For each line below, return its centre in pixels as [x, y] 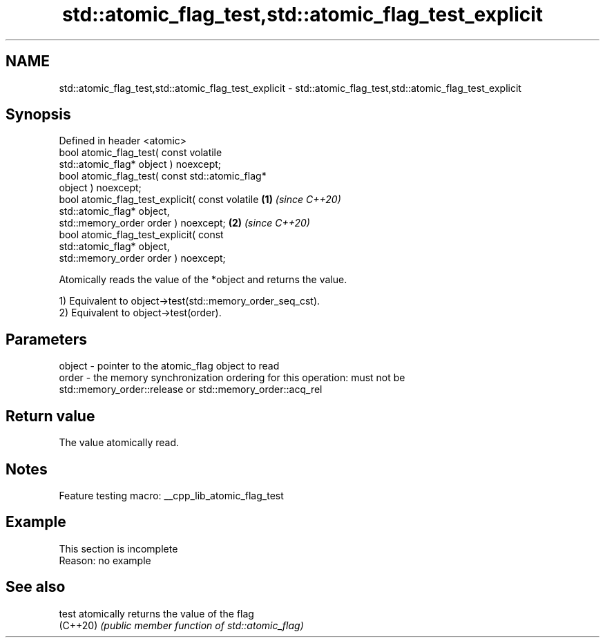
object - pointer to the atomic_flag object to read [169, 366]
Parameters [46, 339]
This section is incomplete [118, 548]
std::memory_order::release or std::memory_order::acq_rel [191, 390]
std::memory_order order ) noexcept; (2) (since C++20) [184, 223]
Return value [50, 416]
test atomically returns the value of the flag [156, 613]
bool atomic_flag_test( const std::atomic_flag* [163, 176]
